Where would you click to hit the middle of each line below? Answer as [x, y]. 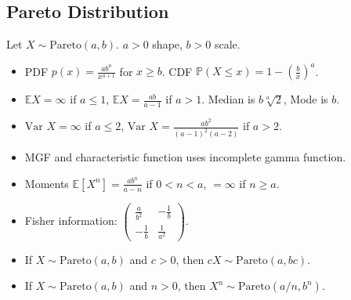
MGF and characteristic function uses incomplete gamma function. [185, 157]
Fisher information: [71, 220]
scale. [227, 44]
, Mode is [306, 99]
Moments [47, 183]
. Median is [228, 99]
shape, [167, 44]
